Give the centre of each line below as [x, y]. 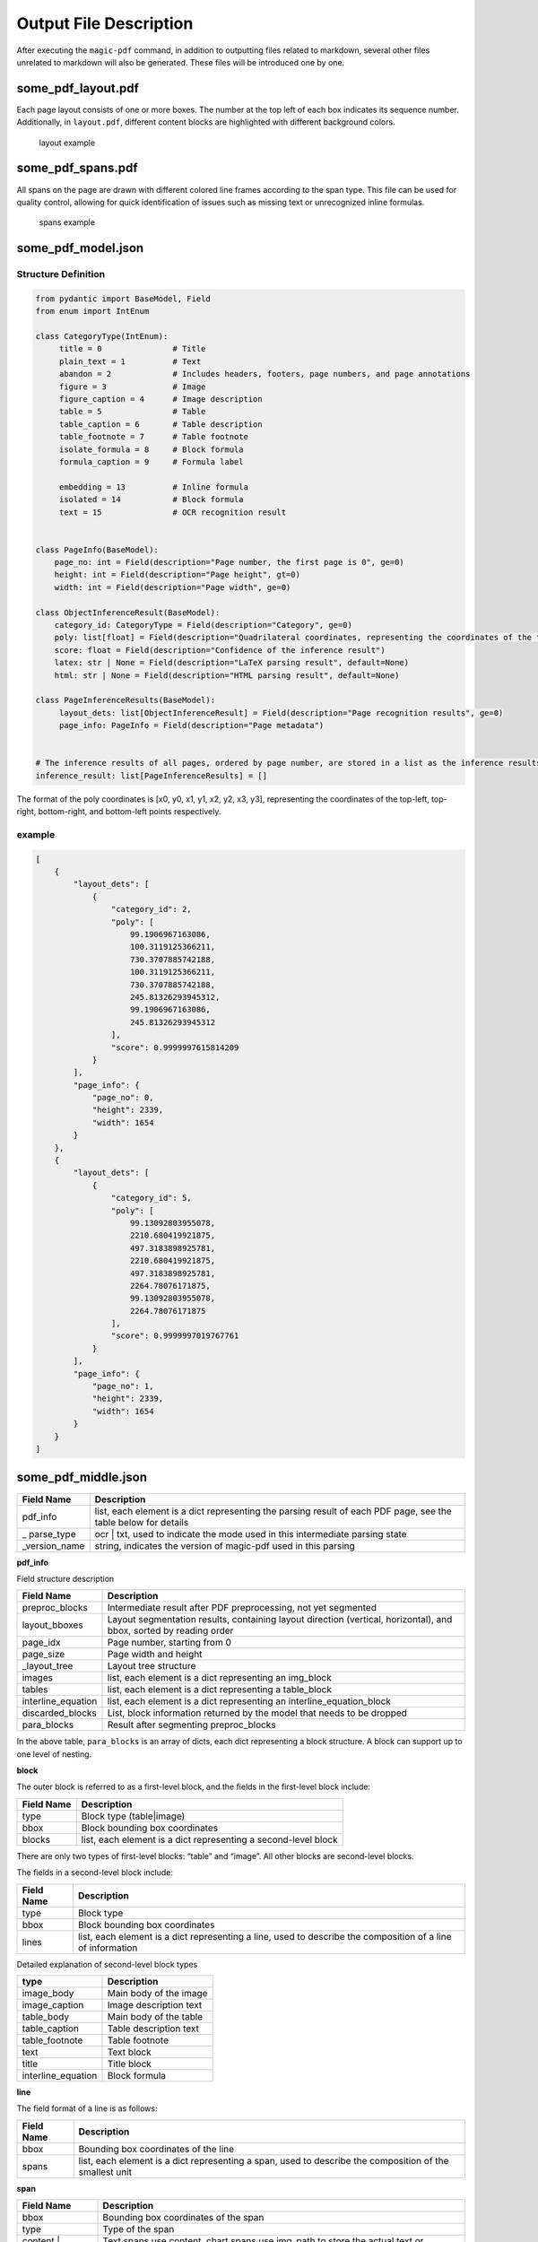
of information [108, 1948]
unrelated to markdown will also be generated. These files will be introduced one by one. [181, 62]
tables [35, 1690]
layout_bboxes [53, 1625]
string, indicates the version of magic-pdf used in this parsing [225, 1545]
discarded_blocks [60, 1713]
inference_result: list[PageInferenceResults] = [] [152, 775]
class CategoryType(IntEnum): [102, 337]
